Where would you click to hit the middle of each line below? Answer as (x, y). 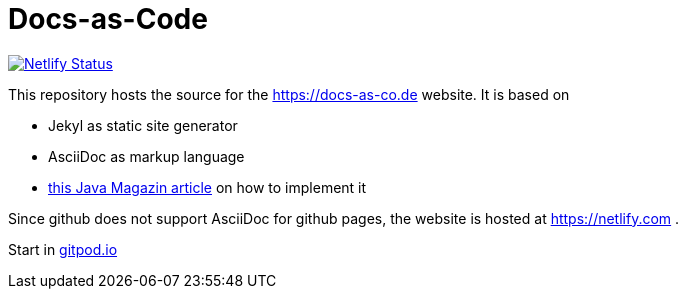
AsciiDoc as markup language (146, 156)
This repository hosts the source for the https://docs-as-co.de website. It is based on (289, 94)
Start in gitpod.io (63, 249)
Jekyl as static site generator (143, 125)
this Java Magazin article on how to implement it (207, 187)
